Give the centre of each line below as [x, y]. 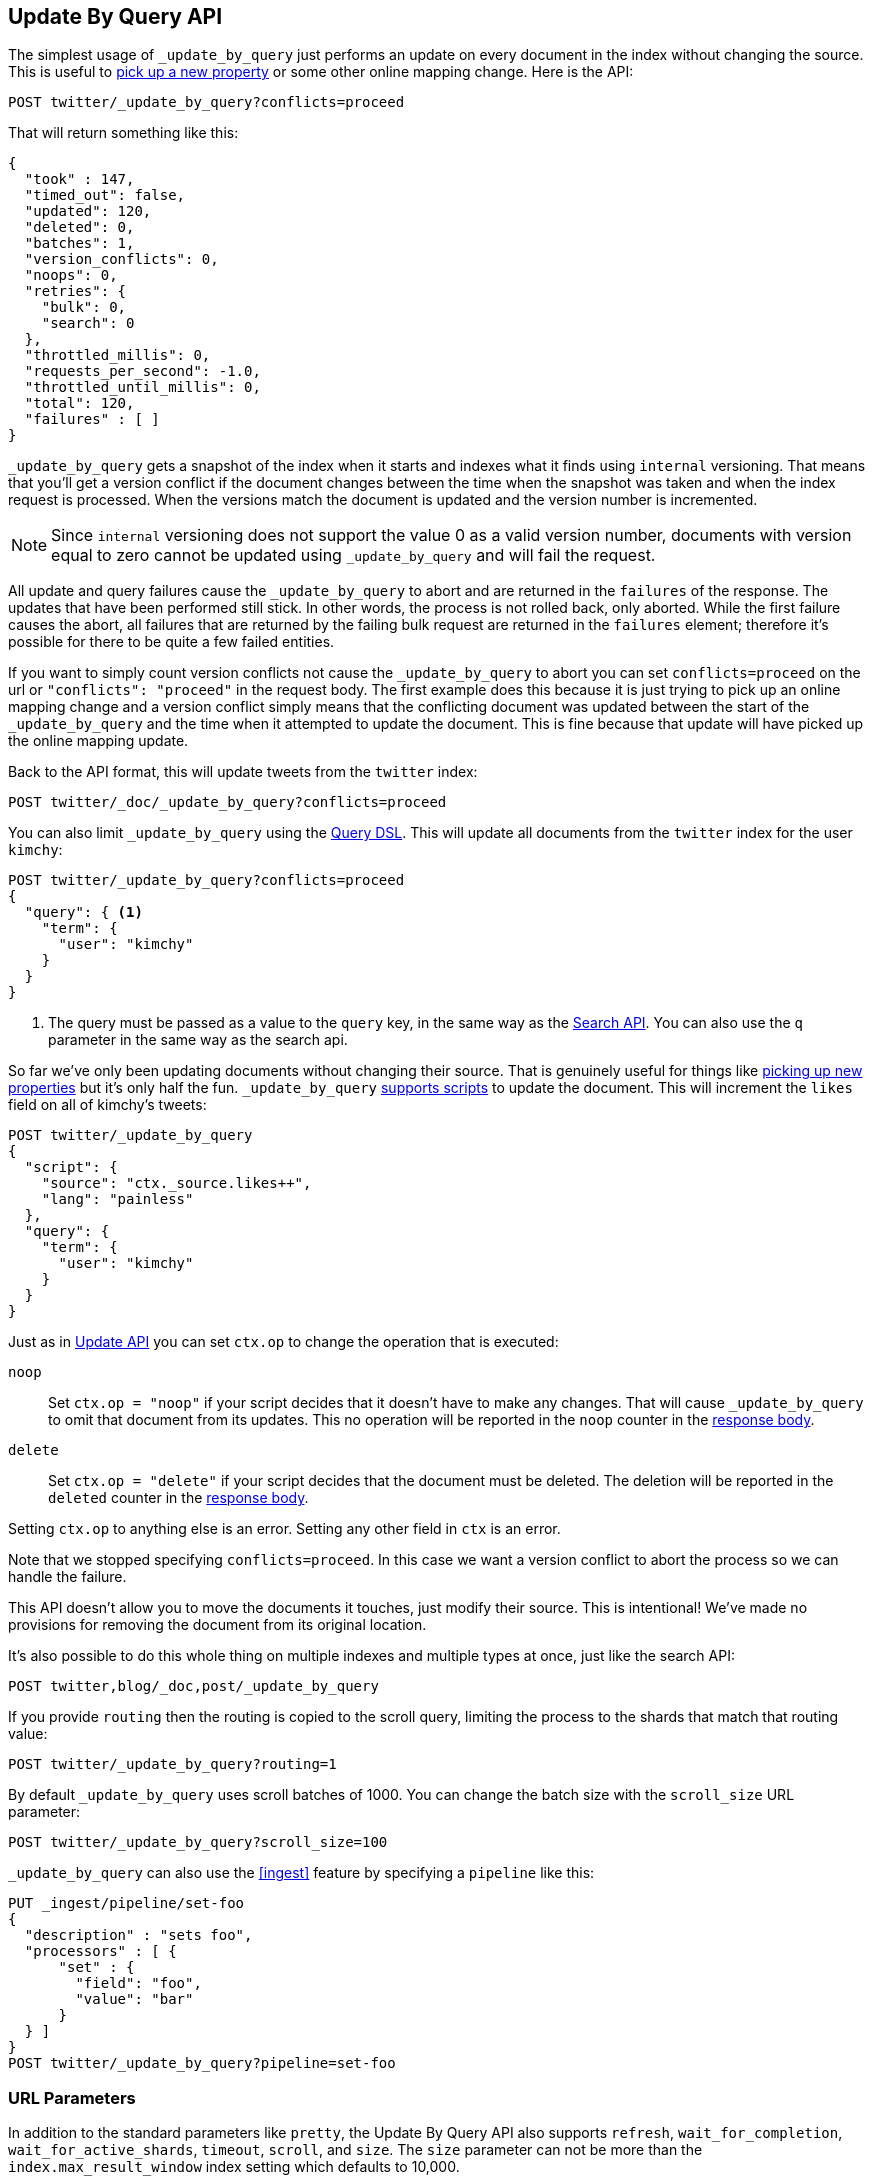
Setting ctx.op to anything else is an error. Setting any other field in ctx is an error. [284, 1529]
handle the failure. [67, 1577]
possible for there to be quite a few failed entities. [171, 642]
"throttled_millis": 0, [117, 355]
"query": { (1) [83, 912]
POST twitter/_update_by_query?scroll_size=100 [198, 1842]
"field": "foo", [138, 1983]
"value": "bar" [134, 1999]
